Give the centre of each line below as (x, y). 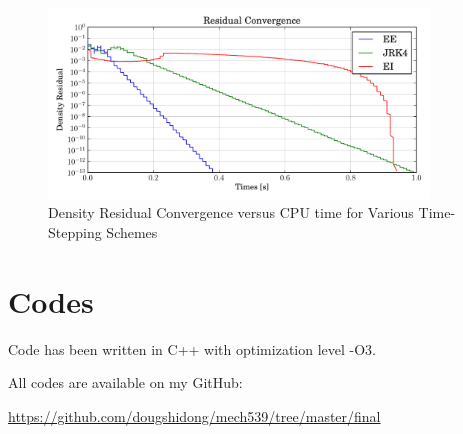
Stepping (75, 231)
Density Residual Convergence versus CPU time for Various (231, 212)
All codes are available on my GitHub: (125, 382)
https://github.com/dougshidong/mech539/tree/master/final (194, 415)
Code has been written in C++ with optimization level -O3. (192, 348)
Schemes (132, 231)
